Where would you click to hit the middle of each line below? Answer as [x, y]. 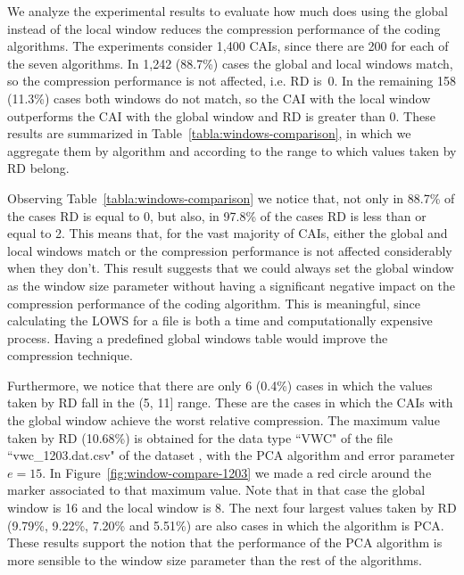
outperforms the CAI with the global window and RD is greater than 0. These [221, 115]
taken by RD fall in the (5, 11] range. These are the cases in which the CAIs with [230, 402]
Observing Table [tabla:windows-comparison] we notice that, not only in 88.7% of [231, 197]
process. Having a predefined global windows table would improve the [198, 337]
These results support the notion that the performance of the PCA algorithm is [225, 542]
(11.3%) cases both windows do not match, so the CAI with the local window [219, 98]
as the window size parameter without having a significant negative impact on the [231, 285]
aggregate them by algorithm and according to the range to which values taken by [232, 150]
